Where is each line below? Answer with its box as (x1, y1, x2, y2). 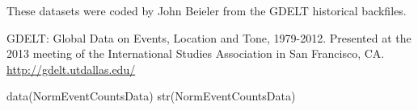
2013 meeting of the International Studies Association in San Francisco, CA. (6, 45, 385, 62)
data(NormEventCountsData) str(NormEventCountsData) (6, 88, 296, 104)
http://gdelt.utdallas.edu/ (6, 60, 136, 77)
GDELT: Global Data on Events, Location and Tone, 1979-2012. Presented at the (6, 29, 412, 46)
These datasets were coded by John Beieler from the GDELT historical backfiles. (6, 2, 407, 18)
